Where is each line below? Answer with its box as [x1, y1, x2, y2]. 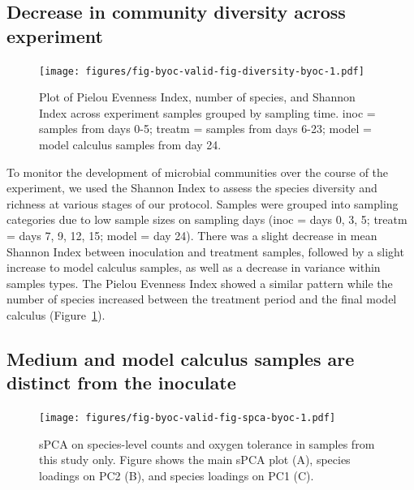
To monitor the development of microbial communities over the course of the [6, 163, 389, 180]
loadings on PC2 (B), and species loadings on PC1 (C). [39, 467, 314, 484]
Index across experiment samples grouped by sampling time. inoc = [39, 104, 376, 121]
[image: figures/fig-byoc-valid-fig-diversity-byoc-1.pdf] [39, 65, 364, 77]
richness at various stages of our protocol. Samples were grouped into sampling [6, 195, 399, 212]
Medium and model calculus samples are [6, 346, 355, 371]
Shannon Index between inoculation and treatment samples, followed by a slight [6, 243, 404, 260]
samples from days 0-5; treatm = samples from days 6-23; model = [39, 120, 373, 137]
